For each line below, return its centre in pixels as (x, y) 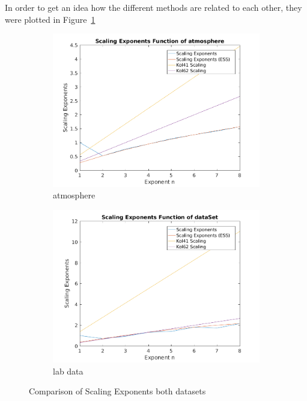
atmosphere (74, 195)
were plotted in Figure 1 (50, 19)
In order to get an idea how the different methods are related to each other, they (153, 7)
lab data (68, 371)
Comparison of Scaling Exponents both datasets (117, 391)
